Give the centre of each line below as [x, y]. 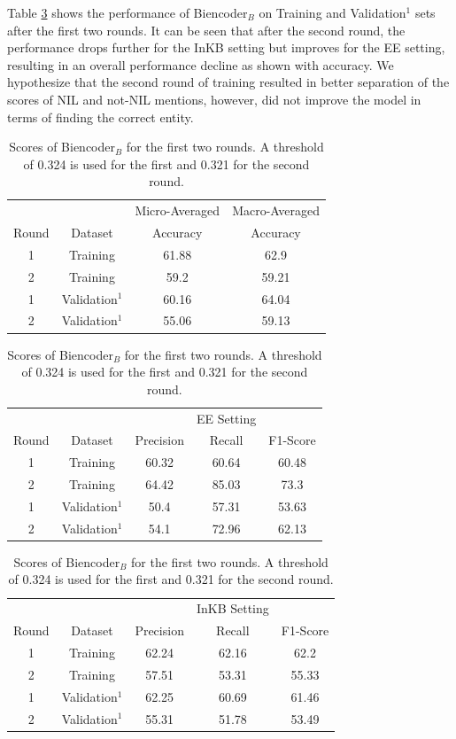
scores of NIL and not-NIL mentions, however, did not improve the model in [214, 99]
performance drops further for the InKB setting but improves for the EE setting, [226, 47]
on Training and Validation [332, 12]
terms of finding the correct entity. [100, 117]
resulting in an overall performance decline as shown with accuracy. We [201, 64]
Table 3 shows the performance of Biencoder [128, 12]
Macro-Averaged [276, 210]
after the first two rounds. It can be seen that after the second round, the [206, 30]
